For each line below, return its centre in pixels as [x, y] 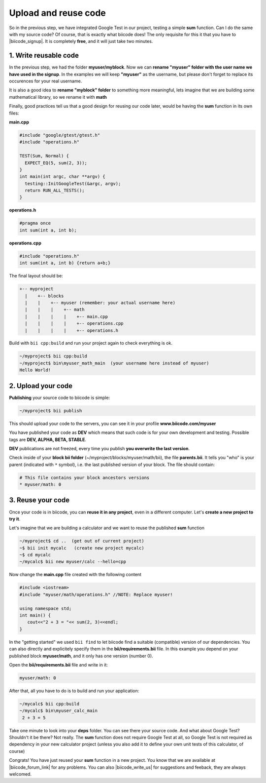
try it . [15, 519]
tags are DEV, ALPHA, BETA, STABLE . [48, 439]
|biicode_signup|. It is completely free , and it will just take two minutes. [81, 41]
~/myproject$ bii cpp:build [53, 356]
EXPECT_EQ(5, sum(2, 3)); [56, 163]
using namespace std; [46, 608]
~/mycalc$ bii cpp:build [50, 704]
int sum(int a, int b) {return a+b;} [65, 263]
